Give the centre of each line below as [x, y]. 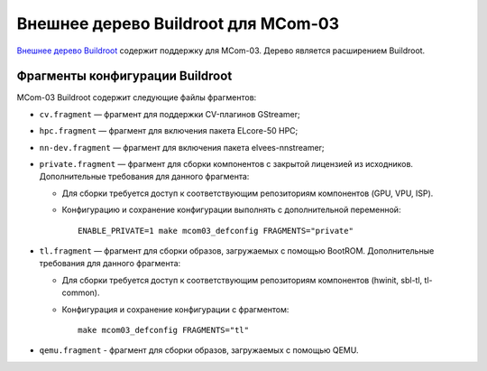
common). [81, 292]
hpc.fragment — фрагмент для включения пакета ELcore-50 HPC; [169, 131]
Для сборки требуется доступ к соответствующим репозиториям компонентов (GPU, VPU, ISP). [248, 193]
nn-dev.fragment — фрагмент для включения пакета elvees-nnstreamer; [182, 147]
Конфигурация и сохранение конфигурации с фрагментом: [175, 309]
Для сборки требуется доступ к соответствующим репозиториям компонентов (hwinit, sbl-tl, [242, 280]
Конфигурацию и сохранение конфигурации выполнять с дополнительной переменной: [231, 210]
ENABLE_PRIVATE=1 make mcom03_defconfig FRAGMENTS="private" [216, 231]
